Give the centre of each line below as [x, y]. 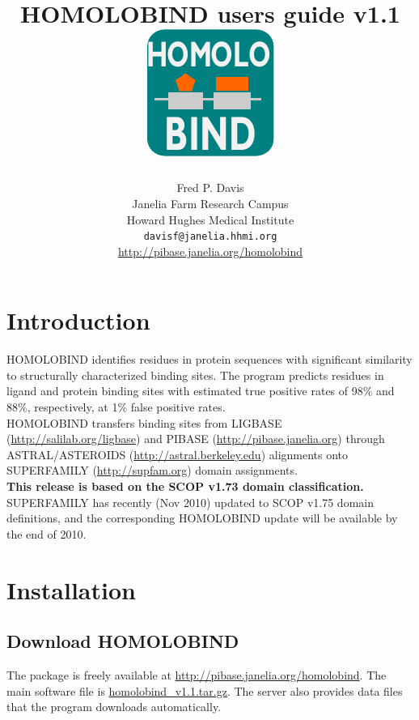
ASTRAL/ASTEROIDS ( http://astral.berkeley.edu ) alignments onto [178, 454]
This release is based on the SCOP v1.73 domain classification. [185, 486]
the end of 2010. [47, 533]
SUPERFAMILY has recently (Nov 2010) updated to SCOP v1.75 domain [190, 502]
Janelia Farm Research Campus [210, 203]
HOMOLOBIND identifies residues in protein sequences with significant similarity [209, 359]
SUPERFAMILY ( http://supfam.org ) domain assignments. [152, 470]
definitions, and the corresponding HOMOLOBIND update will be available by [202, 518]
